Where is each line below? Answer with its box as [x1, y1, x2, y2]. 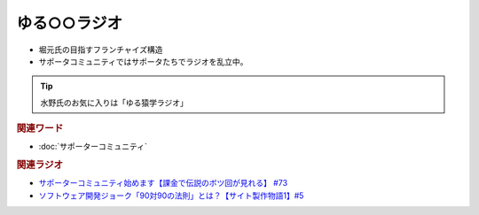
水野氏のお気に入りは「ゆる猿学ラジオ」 [40, 97, 188, 108]
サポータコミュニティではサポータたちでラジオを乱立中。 [38, 56, 248, 66]
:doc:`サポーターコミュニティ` [38, 142, 148, 152]
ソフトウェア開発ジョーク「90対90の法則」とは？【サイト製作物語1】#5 [38, 190, 304, 201]
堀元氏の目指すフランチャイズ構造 [38, 44, 163, 55]
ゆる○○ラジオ [16, 13, 123, 33]
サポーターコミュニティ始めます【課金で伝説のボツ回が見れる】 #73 [38, 178, 288, 188]
